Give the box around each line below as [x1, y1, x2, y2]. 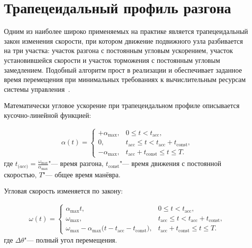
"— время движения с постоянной [120, 158, 222, 168]
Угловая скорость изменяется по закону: [4, 186, 123, 196]
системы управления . [4, 83, 70, 94]
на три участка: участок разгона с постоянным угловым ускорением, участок [4, 45, 233, 55]
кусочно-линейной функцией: [4, 110, 91, 120]
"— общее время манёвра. [43, 169, 121, 179]
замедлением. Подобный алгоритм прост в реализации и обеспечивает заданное [4, 64, 242, 75]
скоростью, [4, 169, 37, 179]
